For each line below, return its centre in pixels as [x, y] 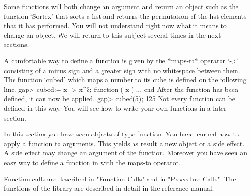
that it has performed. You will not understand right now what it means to [115, 25]
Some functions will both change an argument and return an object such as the [121, 6]
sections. [16, 44]
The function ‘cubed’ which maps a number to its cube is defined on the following [125, 80]
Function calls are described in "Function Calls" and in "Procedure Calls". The [120, 178]
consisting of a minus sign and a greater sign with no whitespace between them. [122, 70]
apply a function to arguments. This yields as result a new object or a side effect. [124, 143]
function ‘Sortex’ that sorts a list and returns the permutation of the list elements [125, 16]
